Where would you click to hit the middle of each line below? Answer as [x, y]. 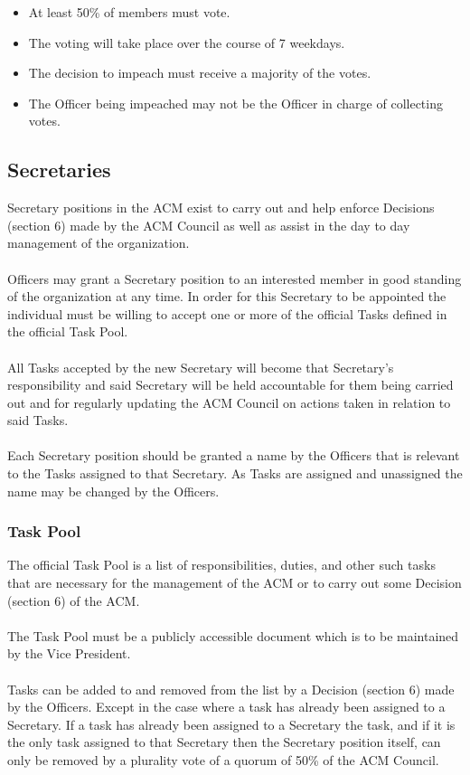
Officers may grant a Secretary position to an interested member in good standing [235, 278]
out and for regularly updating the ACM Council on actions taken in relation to [229, 402]
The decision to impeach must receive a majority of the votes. [200, 73]
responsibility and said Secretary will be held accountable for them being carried [230, 385]
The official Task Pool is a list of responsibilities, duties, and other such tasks [221, 565]
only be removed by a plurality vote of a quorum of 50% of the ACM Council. [223, 760]
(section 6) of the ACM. [74, 600]
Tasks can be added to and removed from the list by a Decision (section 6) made [231, 689]
